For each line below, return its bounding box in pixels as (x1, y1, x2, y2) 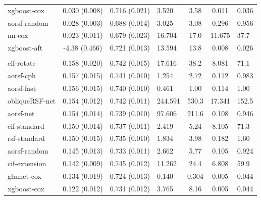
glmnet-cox (8, 170, 41, 181)
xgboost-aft (8, 42, 43, 53)
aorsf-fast (8, 83, 36, 93)
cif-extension (8, 158, 46, 169)
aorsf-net (8, 108, 35, 118)
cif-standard (8, 120, 44, 131)
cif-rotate (8, 58, 36, 68)
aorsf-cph (8, 70, 36, 81)
